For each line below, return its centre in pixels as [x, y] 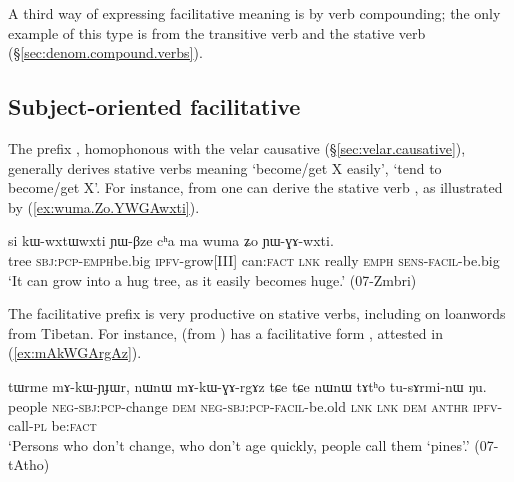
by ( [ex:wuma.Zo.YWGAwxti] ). [104, 206]
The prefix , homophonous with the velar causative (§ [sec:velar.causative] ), [237, 147]
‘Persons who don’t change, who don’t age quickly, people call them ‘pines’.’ [239, 444]
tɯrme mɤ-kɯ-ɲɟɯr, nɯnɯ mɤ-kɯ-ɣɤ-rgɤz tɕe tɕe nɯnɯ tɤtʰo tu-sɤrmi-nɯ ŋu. [247, 385]
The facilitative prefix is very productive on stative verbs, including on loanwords [257, 313]
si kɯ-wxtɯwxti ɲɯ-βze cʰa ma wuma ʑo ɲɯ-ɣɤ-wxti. [171, 240]
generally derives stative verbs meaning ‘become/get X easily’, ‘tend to [225, 167]
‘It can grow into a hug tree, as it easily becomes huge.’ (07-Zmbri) [212, 279]
